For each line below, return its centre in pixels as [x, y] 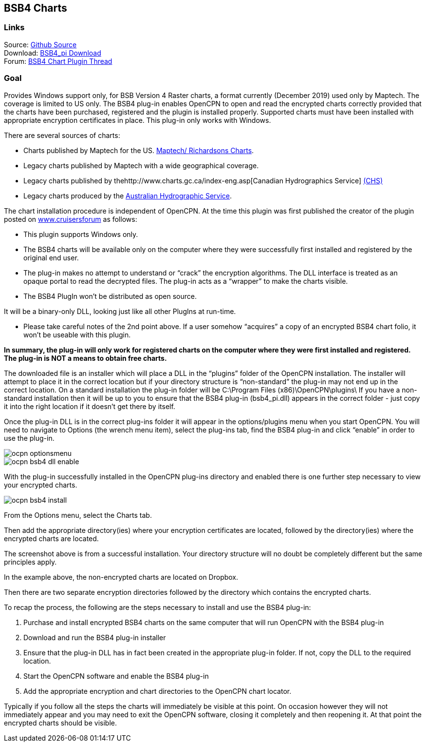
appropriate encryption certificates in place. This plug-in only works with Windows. [138, 120]
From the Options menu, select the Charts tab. [78, 515]
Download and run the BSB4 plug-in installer [95, 637]
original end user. [51, 257]
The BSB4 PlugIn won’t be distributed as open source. [110, 296]
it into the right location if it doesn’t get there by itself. [90, 406]
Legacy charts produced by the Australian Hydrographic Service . [128, 196]
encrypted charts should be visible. [60, 723]
